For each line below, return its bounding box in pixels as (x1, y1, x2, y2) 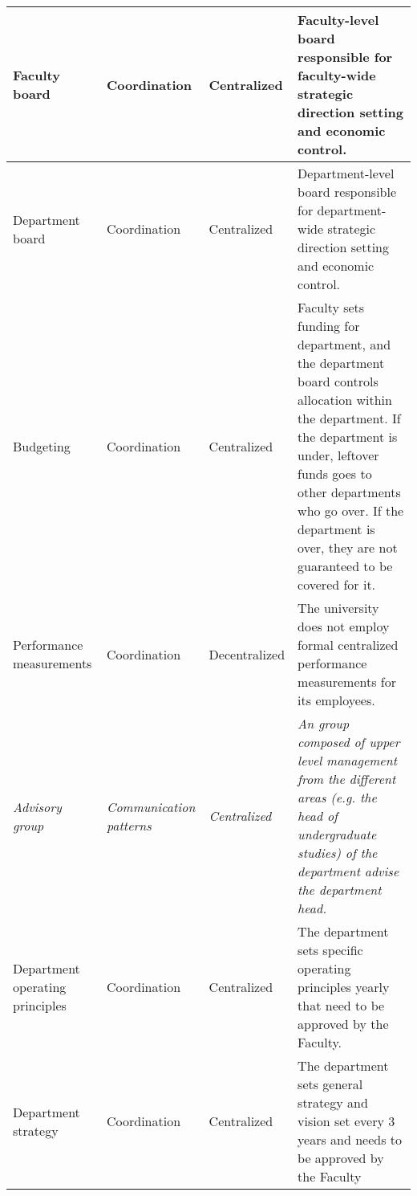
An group (298, 714, 350, 733)
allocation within (298, 390, 392, 409)
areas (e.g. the (298, 788, 377, 806)
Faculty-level (298, 10, 379, 29)
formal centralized (298, 635, 399, 654)
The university (298, 598, 379, 617)
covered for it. (298, 575, 376, 594)
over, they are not (298, 538, 398, 557)
